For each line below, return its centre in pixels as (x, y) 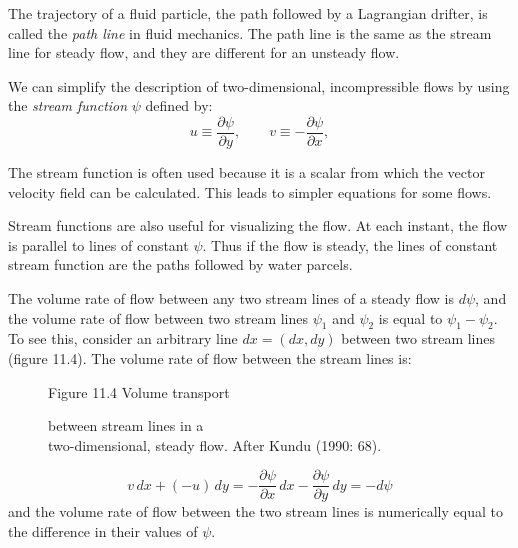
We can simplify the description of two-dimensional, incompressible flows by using (259, 85)
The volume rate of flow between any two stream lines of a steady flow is (231, 298)
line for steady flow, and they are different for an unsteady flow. (204, 52)
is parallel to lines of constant (98, 244)
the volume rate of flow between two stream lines (158, 317)
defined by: (179, 105)
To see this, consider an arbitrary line (123, 338)
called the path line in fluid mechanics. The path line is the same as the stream (250, 32)
